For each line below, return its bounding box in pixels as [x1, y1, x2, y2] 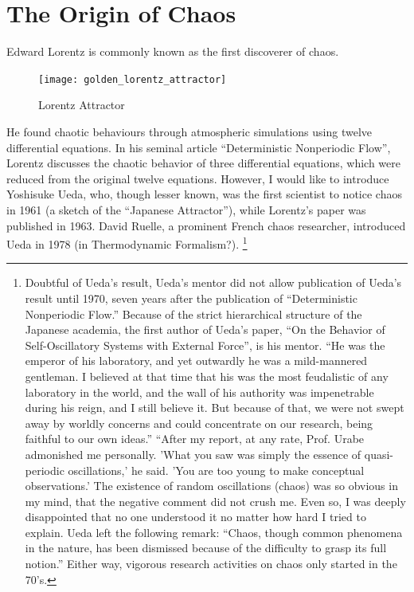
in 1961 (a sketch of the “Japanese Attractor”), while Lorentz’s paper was [6, 201, 366, 218]
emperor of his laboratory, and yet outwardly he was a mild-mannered [25, 352, 368, 369]
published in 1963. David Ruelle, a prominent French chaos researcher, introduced [6, 217, 406, 233]
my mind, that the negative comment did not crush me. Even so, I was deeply [25, 492, 406, 509]
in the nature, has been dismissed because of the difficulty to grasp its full [25, 539, 387, 556]
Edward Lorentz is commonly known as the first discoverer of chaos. [6, 43, 339, 60]
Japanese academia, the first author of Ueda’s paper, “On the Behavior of [25, 321, 385, 338]
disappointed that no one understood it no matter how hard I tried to [25, 508, 366, 525]
